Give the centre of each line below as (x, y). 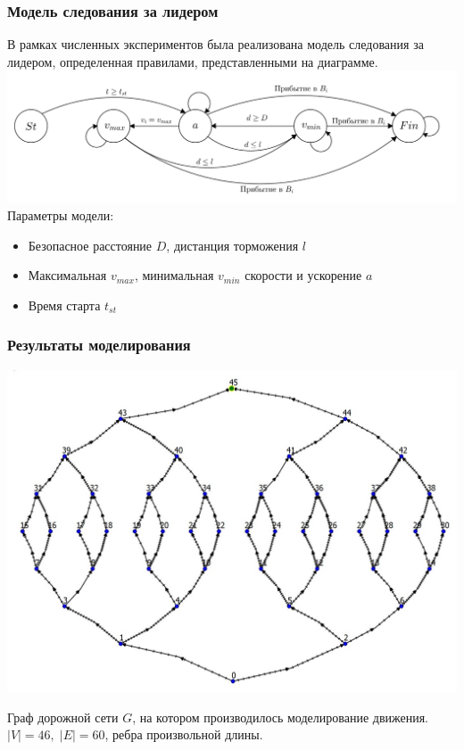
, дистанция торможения (232, 245)
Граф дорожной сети (63, 717)
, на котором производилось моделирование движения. (281, 717)
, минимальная (174, 275)
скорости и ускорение (303, 275)
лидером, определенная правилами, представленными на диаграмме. (193, 61)
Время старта (64, 305)
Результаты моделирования (99, 345)
